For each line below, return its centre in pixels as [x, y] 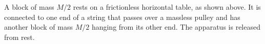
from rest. [19, 37]
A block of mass [29, 7]
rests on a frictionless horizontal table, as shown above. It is [167, 7]
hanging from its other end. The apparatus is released [176, 27]
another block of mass [38, 27]
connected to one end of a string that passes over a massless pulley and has [122, 17]
